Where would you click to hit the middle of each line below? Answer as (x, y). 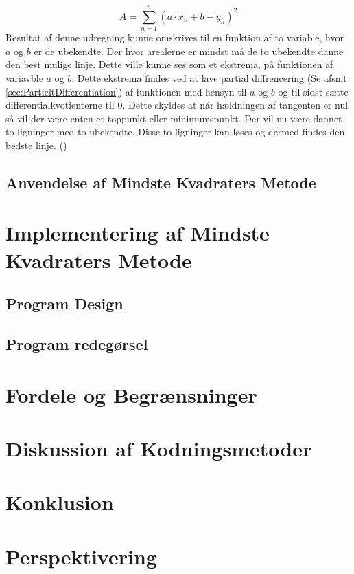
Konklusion (60, 502)
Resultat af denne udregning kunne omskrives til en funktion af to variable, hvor (175, 37)
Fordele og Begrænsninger (131, 394)
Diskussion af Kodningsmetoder (159, 448)
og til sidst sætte (313, 91)
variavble (24, 77)
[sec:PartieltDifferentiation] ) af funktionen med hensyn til (126, 91)
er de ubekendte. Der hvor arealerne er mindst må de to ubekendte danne (189, 51)
